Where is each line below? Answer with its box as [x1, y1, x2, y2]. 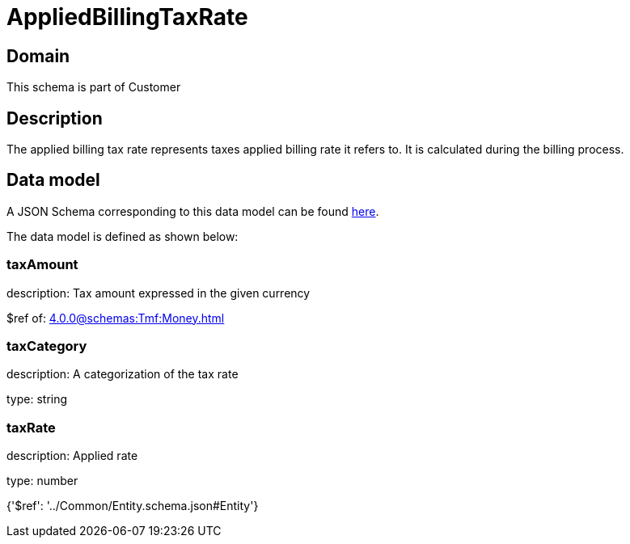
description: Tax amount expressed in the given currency [6, 285, 311, 300]
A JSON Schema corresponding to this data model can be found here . [6, 204, 379, 218]
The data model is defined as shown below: [6, 229, 239, 243]
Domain [6, 45, 70, 66]
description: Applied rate [6, 449, 138, 463]
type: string [6, 392, 68, 407]
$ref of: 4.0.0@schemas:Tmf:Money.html [6, 310, 225, 325]
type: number [6, 474, 78, 488]
